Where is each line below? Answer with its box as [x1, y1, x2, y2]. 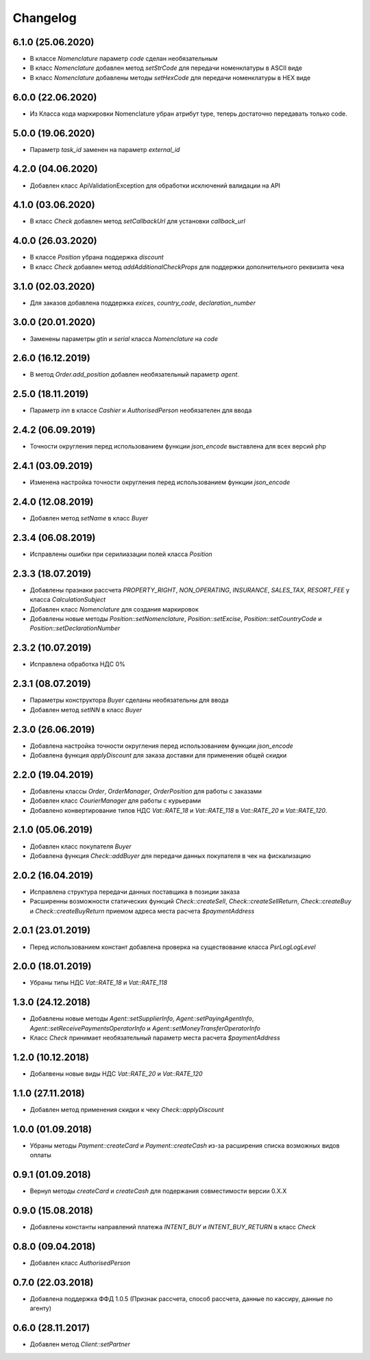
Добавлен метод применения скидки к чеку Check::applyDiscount [29, 1105, 224, 1113]
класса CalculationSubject [29, 596, 106, 604]
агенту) [29, 1305, 51, 1313]
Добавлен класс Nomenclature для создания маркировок [29, 605, 199, 613]
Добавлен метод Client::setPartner [29, 1340, 130, 1348]
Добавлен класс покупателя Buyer [29, 842, 132, 851]
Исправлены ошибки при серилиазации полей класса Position [29, 550, 212, 558]
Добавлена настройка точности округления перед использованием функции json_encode [29, 742, 294, 750]
